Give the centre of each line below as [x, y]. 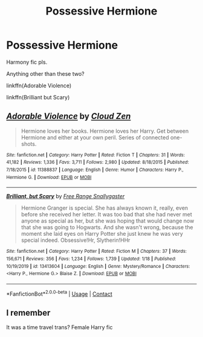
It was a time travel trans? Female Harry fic [60, 327]
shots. [29, 144]
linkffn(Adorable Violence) [39, 85]
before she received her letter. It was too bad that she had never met [106, 215]
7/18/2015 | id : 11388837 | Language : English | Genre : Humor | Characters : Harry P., [95, 170]
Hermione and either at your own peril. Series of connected [95, 137]
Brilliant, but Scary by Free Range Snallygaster [66, 196]
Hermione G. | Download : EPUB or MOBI [49, 177]
